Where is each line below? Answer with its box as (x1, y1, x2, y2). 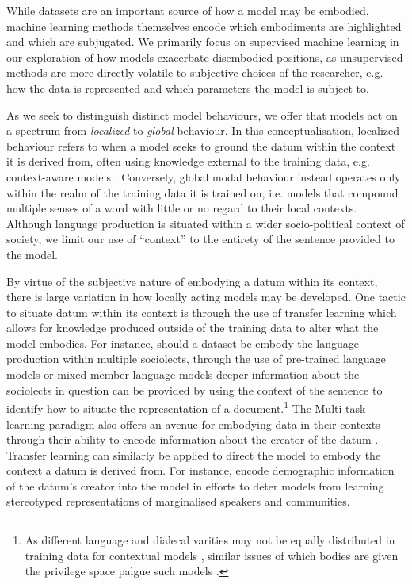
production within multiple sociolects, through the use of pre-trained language (6, 350, 386, 367)
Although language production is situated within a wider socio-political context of (6, 215, 405, 231)
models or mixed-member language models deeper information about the (6, 366, 360, 383)
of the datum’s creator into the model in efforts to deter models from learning (6, 477, 384, 494)
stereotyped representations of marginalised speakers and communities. (6, 493, 350, 510)
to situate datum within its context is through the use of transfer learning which (6, 303, 397, 320)
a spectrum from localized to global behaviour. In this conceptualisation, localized (6, 122, 400, 139)
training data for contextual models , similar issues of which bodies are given (25, 547, 399, 563)
